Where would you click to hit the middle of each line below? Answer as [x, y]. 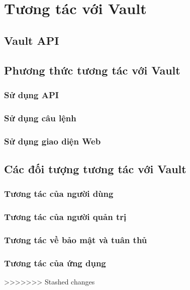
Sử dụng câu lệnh [40, 118]
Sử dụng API [31, 94]
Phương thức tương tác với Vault [92, 70]
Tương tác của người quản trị [65, 217]
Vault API [32, 40]
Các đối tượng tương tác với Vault [95, 168]
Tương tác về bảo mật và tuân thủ [76, 239]
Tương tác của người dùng [59, 194]
